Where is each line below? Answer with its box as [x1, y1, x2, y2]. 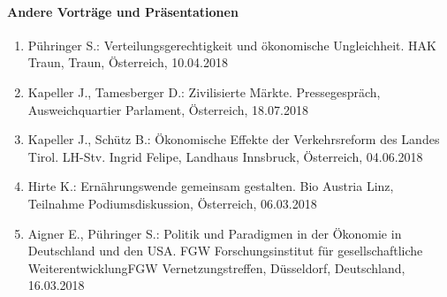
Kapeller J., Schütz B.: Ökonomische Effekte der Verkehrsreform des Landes [27, 130, 440, 148]
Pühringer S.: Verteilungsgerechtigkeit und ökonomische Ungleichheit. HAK [27, 35, 436, 54]
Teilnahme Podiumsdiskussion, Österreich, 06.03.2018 [27, 194, 317, 212]
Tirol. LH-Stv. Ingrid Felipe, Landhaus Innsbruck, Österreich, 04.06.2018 [27, 147, 423, 165]
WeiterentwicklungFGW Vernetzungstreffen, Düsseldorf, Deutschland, [27, 258, 405, 277]
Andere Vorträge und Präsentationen [7, 2, 239, 20]
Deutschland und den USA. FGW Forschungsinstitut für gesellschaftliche [27, 241, 423, 260]
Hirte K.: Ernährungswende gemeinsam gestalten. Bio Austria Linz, [27, 177, 394, 195]
